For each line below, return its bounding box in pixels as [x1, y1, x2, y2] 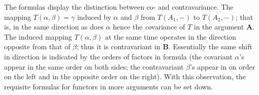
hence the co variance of [113, 21, 185, 32]
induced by [77, 11, 111, 22]
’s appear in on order [190, 61, 255, 72]
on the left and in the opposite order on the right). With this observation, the [4, 71, 246, 82]
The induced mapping [4, 31, 72, 42]
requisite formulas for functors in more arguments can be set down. [4, 81, 213, 91]
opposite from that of [4, 41, 71, 52]
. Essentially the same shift [168, 41, 252, 52]
